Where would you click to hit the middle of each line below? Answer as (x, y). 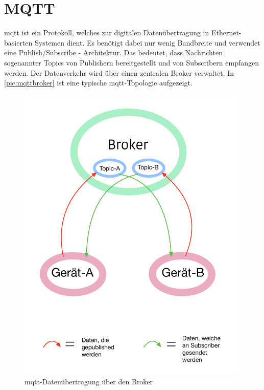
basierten (18, 42)
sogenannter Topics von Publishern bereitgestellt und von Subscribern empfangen (131, 62)
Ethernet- (226, 32)
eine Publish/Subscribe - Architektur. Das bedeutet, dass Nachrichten (113, 52)
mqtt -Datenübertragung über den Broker (89, 382)
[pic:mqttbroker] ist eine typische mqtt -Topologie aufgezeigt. (98, 83)
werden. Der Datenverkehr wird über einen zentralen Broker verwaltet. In (119, 72)
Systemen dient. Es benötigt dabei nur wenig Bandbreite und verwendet (148, 42)
